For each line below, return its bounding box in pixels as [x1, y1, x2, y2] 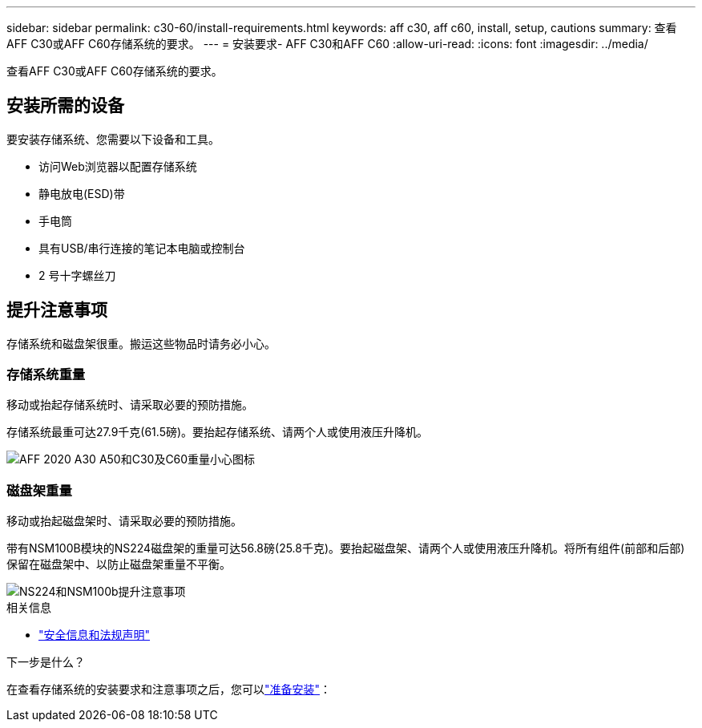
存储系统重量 [6, 366, 86, 383]
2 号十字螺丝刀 [38, 268, 116, 282]
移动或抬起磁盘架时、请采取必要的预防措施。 [6, 514, 242, 528]
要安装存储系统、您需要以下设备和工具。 [6, 131, 220, 146]
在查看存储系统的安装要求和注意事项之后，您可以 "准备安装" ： [6, 682, 332, 697]
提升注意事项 [6, 300, 107, 321]
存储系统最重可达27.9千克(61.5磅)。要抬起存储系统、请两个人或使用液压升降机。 [6, 425, 429, 439]
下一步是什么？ [6, 655, 85, 669]
